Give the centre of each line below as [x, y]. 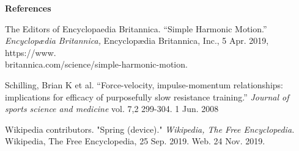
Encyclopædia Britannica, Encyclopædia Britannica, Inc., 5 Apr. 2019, [137, 40]
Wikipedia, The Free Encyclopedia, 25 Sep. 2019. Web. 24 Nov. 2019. [135, 141]
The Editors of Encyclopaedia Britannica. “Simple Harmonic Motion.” [136, 28]
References [28, 8]
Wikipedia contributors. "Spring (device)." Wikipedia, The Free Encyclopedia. [150, 129]
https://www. [31, 52]
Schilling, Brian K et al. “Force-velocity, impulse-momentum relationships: [144, 84]
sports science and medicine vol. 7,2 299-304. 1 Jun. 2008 [112, 109]
